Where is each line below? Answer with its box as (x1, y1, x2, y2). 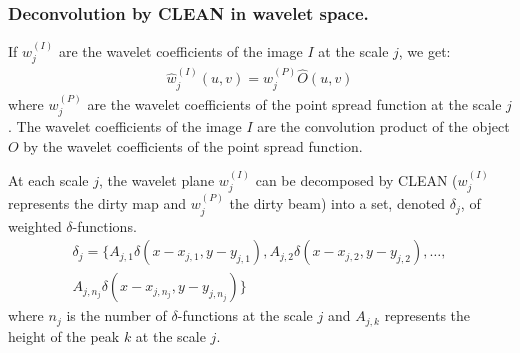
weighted (8, 215, 62, 236)
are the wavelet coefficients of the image (58, 41, 303, 62)
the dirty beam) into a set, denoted (229, 193, 446, 214)
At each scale (8, 169, 89, 190)
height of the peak (8, 325, 120, 346)
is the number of (66, 305, 167, 326)
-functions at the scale (177, 305, 313, 326)
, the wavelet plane (99, 169, 215, 190)
